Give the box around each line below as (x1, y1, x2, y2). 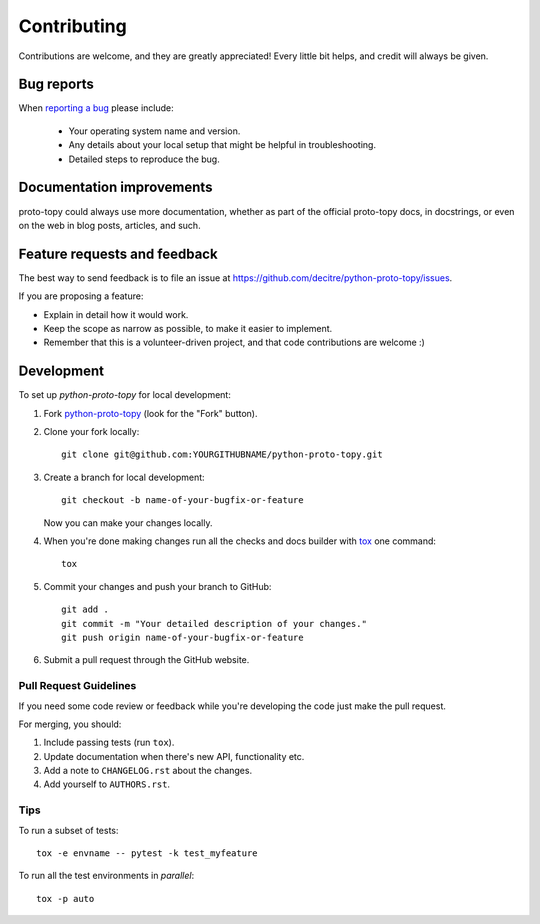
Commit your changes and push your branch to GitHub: (43, 580, 272, 592)
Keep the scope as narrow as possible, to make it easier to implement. (43, 323, 333, 334)
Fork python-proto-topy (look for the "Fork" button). (43, 407, 258, 419)
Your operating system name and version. (68, 125, 241, 137)
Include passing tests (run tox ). (43, 736, 175, 749)
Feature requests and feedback (18, 245, 219, 262)
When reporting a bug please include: (18, 102, 174, 114)
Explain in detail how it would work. (43, 308, 189, 320)
